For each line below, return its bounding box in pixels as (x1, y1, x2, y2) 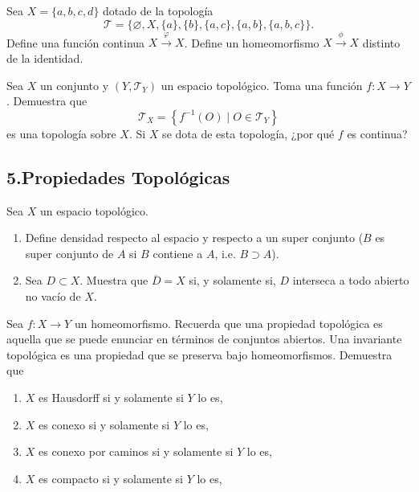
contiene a (153, 244, 203, 261)
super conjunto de (25, 244, 114, 261)
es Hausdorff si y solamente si (39, 388, 184, 405)
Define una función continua (6, 34, 145, 51)
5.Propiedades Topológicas (6, 164, 230, 189)
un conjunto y (39, 76, 109, 93)
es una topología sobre (6, 125, 116, 141)
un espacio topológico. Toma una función (161, 76, 363, 93)
